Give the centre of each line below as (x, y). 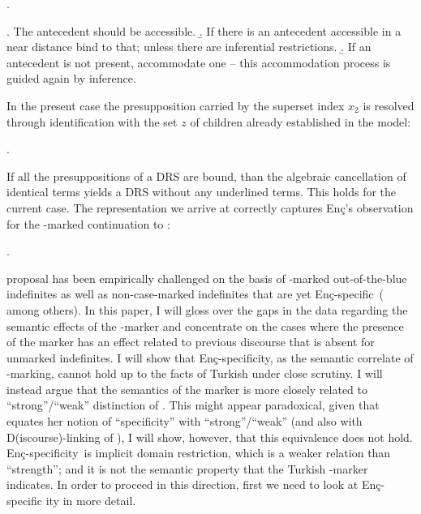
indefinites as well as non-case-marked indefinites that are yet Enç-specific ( (195, 294)
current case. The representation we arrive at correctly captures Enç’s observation (210, 207)
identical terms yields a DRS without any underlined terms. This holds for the (202, 192)
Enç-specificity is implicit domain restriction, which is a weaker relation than (199, 453)
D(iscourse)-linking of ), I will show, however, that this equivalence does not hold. (210, 437)
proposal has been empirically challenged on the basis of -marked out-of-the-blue (207, 278)
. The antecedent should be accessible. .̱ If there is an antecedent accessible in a (204, 30)
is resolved (389, 105)
